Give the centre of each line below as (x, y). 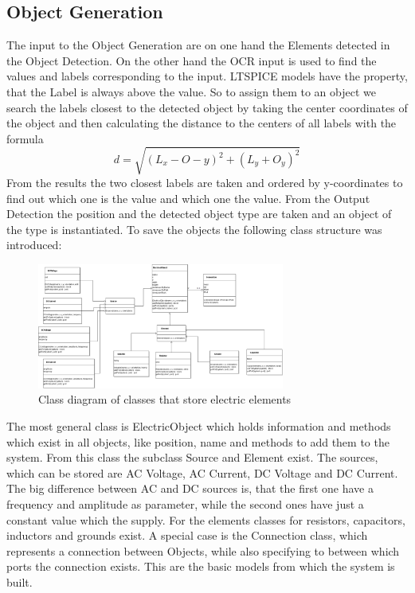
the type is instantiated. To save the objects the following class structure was (194, 229)
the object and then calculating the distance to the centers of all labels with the (202, 123)
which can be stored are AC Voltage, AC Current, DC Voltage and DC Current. (202, 472)
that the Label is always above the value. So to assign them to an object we (192, 91)
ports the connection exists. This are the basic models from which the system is (201, 566)
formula (25, 138)
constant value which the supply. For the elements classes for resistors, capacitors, (206, 519)
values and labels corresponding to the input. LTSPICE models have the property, (207, 76)
